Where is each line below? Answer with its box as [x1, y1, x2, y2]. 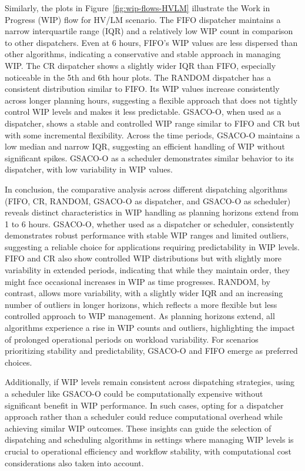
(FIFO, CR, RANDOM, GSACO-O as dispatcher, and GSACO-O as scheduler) [5, 194, 291, 207]
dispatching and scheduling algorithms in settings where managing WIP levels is [5, 433, 294, 446]
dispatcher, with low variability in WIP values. [5, 163, 173, 175]
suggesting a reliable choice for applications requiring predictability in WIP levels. [5, 240, 300, 253]
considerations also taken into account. [5, 456, 144, 469]
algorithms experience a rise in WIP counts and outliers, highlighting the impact [5, 321, 295, 334]
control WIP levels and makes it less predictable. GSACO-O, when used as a [5, 105, 281, 118]
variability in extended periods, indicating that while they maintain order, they [5, 264, 290, 276]
